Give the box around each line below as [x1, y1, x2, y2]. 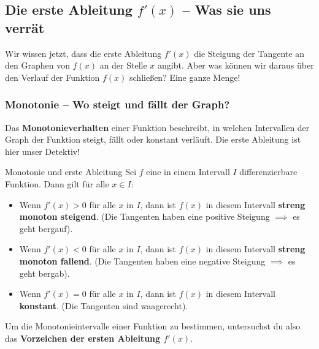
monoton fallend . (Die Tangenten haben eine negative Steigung [19, 254, 266, 267]
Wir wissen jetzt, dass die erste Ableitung [5, 47, 162, 59]
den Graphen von [5, 59, 70, 72]
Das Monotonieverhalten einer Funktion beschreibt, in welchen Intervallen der [5, 121, 310, 133]
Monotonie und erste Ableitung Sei [5, 165, 137, 178]
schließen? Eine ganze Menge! [129, 70, 240, 83]
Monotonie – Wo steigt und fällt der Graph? [5, 97, 230, 112]
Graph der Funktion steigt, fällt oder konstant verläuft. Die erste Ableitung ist [5, 133, 301, 146]
